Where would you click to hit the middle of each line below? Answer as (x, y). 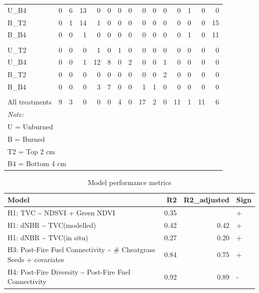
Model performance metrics (129, 182)
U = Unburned (30, 126)
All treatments (30, 102)
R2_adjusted (206, 200)
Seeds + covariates (36, 259)
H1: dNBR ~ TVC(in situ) (48, 237)
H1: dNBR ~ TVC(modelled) (52, 225)
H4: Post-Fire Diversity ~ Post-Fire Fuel (69, 271)
